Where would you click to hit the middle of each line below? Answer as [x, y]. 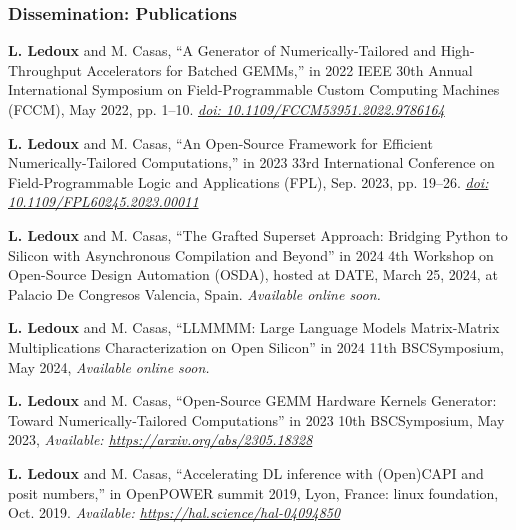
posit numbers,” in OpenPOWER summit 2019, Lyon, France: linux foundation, [253, 492]
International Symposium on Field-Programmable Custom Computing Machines [254, 89]
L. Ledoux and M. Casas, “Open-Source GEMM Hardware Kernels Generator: [252, 400]
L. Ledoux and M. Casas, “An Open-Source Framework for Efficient [220, 142]
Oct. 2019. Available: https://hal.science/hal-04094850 [174, 512]
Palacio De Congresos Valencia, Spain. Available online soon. [194, 293]
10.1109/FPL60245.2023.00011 [103, 201]
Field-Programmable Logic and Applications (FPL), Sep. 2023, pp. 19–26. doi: [248, 181]
